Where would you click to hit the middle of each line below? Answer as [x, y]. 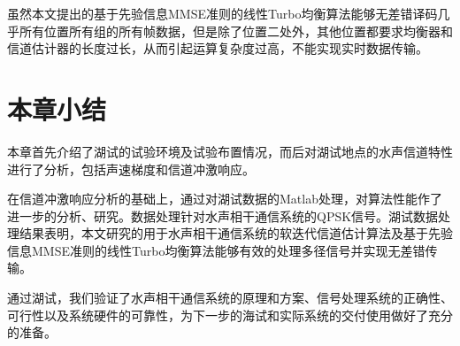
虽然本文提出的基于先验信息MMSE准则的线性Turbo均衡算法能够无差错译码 [222, 13]
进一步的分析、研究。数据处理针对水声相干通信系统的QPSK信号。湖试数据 [223, 215]
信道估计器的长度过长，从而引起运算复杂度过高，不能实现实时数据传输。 [218, 48]
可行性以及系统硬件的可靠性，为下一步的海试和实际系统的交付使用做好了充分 [230, 315]
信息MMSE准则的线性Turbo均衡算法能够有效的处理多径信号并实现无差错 [216, 250]
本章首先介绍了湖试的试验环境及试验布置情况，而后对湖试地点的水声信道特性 [230, 151]
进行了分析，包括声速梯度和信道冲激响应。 [131, 169]
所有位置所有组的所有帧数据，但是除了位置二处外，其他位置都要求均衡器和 [236, 31]
